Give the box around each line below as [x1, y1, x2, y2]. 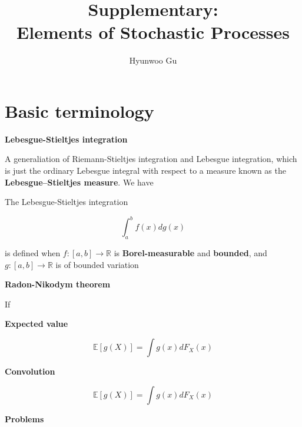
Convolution [5, 365, 55, 378]
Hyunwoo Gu [129, 54, 177, 67]
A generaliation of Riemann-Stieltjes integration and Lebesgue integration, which [5, 153, 297, 165]
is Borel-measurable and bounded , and [114, 247, 267, 259]
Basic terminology [5, 98, 154, 123]
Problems [5, 412, 44, 425]
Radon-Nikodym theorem [5, 278, 111, 290]
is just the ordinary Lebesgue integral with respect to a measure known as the [5, 164, 286, 177]
